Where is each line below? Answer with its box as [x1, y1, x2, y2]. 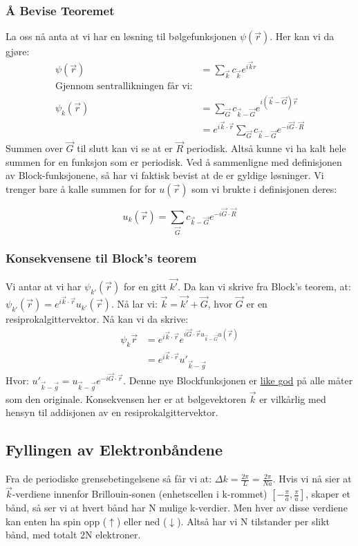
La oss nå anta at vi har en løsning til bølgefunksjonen [6, 29, 237, 44]
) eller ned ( [117, 514, 167, 528]
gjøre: [6, 44, 30, 59]
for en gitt [124, 279, 167, 293]
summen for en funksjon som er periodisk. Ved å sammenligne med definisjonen [6, 154, 342, 169]
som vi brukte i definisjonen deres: [191, 181, 337, 196]
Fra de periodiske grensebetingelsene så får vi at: [6, 471, 212, 486]
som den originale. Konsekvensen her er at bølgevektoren [6, 391, 247, 406]
